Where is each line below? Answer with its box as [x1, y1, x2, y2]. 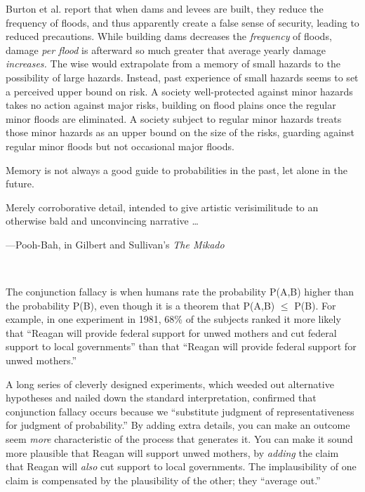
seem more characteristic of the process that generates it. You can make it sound [6, 432, 353, 446]
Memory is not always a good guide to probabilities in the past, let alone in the [6, 162, 347, 177]
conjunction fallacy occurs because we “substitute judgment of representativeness [6, 404, 354, 418]
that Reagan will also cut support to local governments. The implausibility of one [6, 459, 357, 474]
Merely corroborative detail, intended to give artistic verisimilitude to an [6, 199, 319, 214]
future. [6, 176, 34, 191]
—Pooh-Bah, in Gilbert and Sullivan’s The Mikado [6, 237, 225, 251]
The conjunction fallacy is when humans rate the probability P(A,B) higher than [6, 284, 354, 299]
